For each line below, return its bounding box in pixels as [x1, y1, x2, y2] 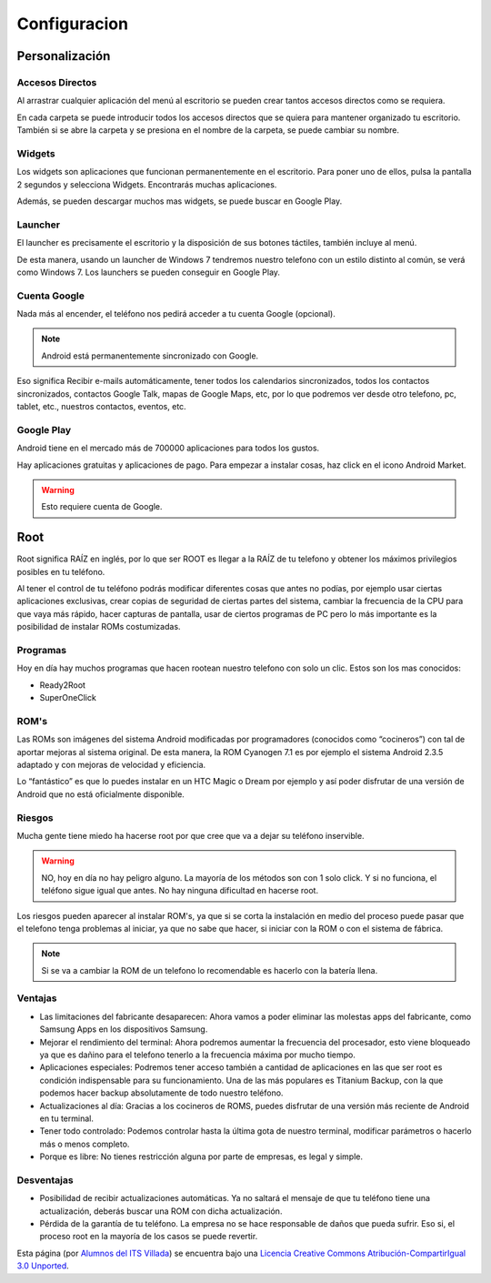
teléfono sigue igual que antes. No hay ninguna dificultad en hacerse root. [41, 885, 318, 896]
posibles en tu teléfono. [16, 566, 105, 577]
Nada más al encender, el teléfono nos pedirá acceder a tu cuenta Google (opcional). [16, 308, 336, 319]
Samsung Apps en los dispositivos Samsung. [39, 1024, 208, 1035]
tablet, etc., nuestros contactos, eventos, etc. [16, 401, 186, 412]
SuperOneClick [39, 692, 97, 703]
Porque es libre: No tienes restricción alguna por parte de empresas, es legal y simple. [39, 1151, 364, 1162]
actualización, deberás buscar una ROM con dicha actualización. [39, 1206, 283, 1217]
